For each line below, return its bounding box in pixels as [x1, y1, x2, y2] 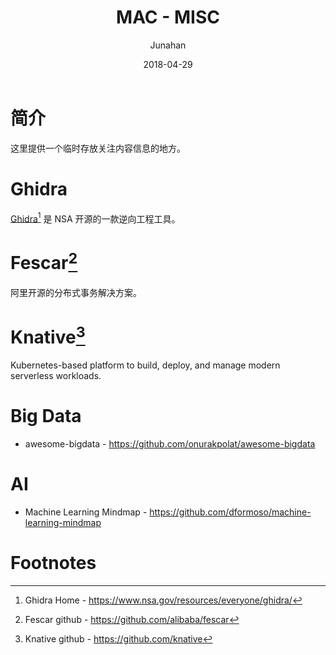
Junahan [149, 39, 187, 51]
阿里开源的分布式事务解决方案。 [10, 286, 142, 298]
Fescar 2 [10, 248, 78, 275]
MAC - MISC [116, 6, 220, 29]
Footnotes [10, 551, 97, 574]
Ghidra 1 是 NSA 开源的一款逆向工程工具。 [10, 211, 181, 225]
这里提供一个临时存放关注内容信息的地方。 [10, 142, 186, 154]
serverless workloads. [10, 369, 102, 381]
